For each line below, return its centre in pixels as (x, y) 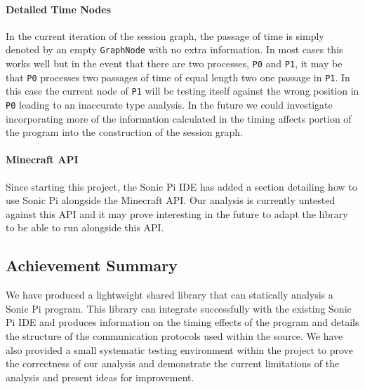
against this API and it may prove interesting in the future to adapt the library (177, 213)
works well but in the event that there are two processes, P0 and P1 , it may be (174, 63)
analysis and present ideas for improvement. (100, 377)
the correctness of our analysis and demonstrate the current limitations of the (173, 363)
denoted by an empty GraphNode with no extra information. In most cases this (174, 49)
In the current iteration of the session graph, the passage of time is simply (165, 35)
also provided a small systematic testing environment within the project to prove (179, 349)
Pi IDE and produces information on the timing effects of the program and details (182, 322)
